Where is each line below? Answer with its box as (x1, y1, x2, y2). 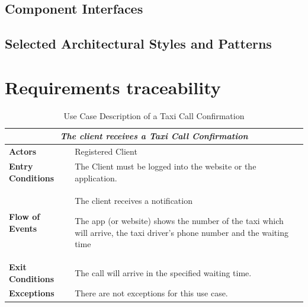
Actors (9, 145, 37, 158)
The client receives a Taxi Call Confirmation (60, 130, 248, 142)
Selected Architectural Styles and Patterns (5, 34, 272, 53)
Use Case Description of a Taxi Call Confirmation (63, 109, 245, 121)
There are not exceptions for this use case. (75, 287, 228, 299)
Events (9, 222, 37, 234)
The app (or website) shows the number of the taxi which (75, 215, 284, 226)
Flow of (9, 210, 40, 222)
